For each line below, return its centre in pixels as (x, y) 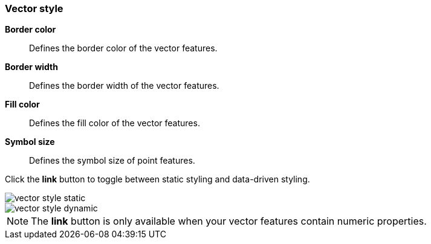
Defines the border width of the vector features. (124, 86)
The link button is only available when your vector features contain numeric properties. (229, 221)
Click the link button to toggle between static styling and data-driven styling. (157, 179)
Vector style (34, 8)
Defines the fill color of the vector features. (115, 123)
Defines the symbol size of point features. (112, 161)
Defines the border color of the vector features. (123, 48)
